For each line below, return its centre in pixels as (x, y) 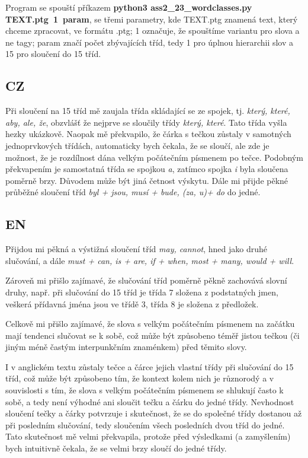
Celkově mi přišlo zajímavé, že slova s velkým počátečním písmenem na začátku (150, 324)
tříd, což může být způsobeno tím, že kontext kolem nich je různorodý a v (140, 378)
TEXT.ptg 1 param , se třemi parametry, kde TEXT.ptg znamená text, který (152, 19)
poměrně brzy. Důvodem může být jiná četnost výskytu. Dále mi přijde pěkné (147, 180)
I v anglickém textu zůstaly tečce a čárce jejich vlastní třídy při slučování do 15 (150, 366)
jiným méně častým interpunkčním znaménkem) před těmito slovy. (126, 347)
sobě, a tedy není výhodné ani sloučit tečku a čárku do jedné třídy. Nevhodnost (150, 401)
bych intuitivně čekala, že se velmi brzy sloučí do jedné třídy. (116, 448)
